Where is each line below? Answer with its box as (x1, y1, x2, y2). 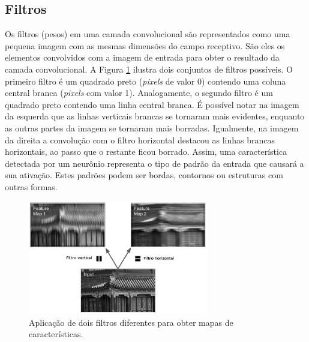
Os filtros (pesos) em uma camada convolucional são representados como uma (5, 28, 290, 40)
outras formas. (5, 180, 58, 193)
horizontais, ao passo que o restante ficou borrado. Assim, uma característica (5, 145, 287, 158)
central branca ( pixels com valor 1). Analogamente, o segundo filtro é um (5, 86, 273, 99)
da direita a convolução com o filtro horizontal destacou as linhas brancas (5, 133, 275, 146)
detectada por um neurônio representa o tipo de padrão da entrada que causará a (5, 157, 304, 169)
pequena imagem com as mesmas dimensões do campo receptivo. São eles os (5, 39, 285, 52)
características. (29, 328, 83, 340)
